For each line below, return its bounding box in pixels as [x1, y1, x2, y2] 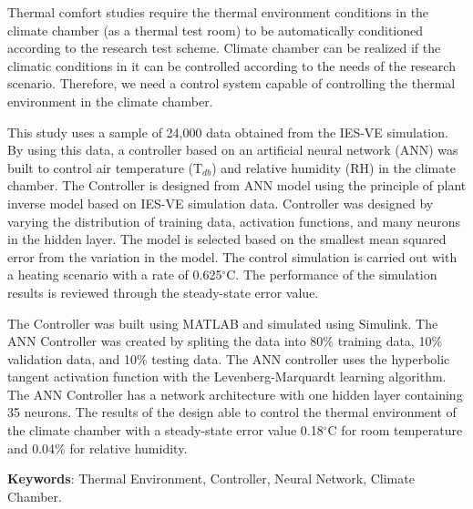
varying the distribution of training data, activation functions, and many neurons [7, 211, 461, 230]
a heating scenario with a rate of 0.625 [7, 265, 222, 284]
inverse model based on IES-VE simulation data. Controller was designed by [7, 193, 434, 212]
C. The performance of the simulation [226, 265, 437, 284]
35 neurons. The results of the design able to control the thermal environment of [7, 402, 457, 422]
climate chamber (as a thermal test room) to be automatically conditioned [7, 20, 424, 39]
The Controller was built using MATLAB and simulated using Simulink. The [7, 313, 438, 332]
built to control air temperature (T [7, 158, 203, 177]
